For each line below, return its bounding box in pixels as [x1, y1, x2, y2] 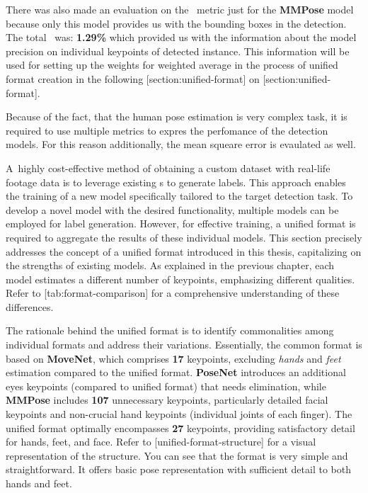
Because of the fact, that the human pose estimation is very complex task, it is [6, 109, 347, 124]
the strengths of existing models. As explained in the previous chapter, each [6, 258, 335, 273]
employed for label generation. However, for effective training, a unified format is [6, 216, 356, 231]
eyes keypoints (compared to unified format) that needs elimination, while [6, 378, 326, 393]
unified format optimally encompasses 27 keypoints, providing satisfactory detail [6, 420, 355, 435]
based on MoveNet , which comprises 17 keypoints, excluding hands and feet [6, 351, 341, 365]
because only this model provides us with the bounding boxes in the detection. [6, 16, 347, 30]
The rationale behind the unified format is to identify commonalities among [6, 323, 334, 338]
